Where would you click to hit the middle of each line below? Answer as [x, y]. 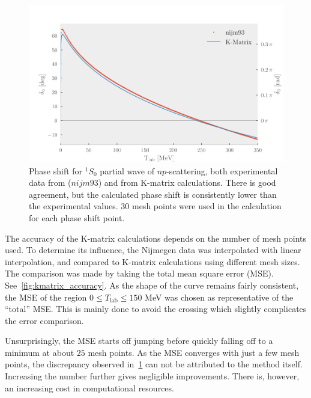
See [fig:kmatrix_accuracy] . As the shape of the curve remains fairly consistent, [152, 285]
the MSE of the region [46, 297]
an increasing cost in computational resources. [89, 387]
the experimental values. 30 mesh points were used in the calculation [155, 206]
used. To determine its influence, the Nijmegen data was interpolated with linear [153, 250]
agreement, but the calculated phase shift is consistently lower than [153, 194]
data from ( [50, 182]
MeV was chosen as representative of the [219, 297]
